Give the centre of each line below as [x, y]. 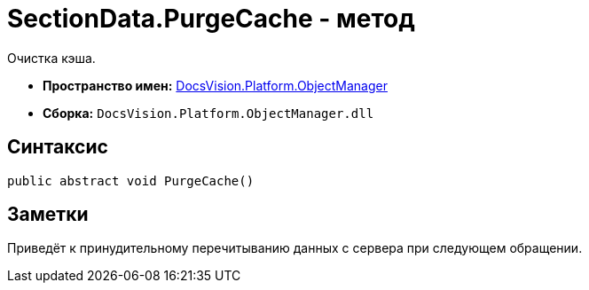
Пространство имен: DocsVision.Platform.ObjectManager [215, 85]
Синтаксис [58, 147]
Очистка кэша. [51, 58]
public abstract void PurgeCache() [131, 180]
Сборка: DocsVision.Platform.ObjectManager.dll [208, 113]
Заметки [48, 215]
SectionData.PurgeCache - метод [211, 19]
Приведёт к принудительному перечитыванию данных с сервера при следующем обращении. [295, 248]
